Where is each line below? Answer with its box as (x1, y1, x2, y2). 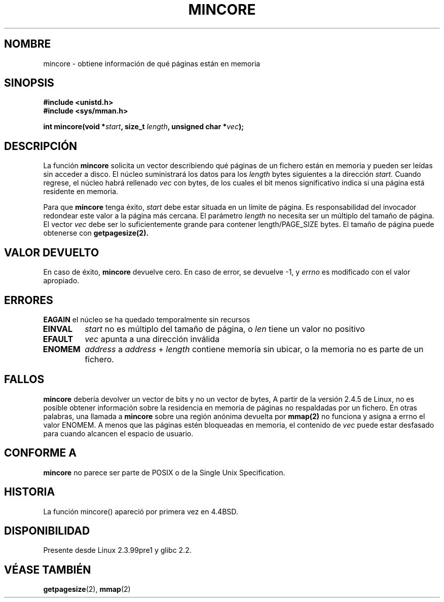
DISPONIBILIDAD (4, 524, 90, 537)
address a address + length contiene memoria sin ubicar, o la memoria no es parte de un (85, 344, 424, 354)
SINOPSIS (4, 77, 54, 90)
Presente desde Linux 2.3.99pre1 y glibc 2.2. (43, 546, 192, 555)
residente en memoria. (43, 187, 119, 196)
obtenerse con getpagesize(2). (43, 229, 149, 238)
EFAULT (43, 333, 73, 344)
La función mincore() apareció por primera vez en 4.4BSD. (43, 507, 238, 516)
